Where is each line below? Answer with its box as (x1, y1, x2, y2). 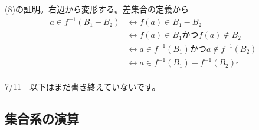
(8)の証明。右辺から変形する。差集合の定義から (5, 3, 189, 15)
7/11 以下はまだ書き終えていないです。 (5, 80, 160, 92)
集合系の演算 (5, 109, 79, 127)
